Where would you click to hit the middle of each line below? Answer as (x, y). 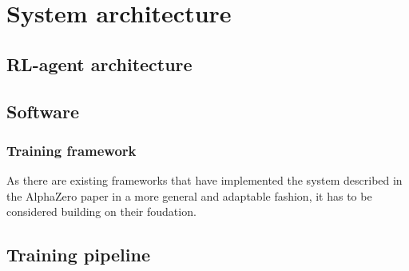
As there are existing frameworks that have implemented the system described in (204, 180)
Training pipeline (78, 255)
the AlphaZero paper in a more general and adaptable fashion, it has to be (189, 195)
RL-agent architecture (99, 64)
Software (43, 111)
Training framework (71, 150)
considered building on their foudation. (101, 211)
